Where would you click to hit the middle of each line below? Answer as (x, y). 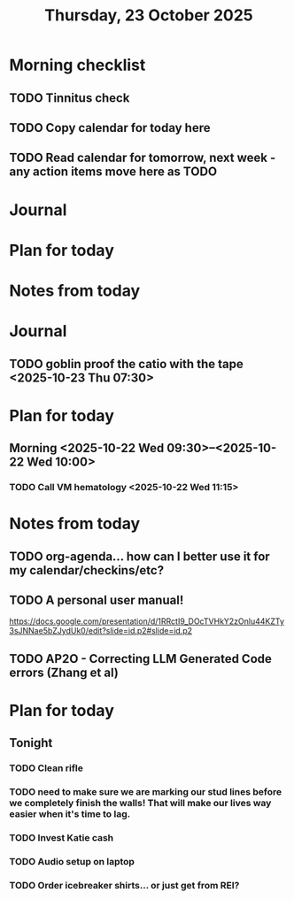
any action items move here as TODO (113, 172)
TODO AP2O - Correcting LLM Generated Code (141, 659)
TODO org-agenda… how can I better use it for (139, 556)
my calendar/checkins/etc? (87, 570)
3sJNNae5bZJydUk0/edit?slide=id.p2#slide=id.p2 (101, 631)
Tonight (31, 743)
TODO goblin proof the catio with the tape (126, 364)
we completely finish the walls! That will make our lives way (140, 804)
